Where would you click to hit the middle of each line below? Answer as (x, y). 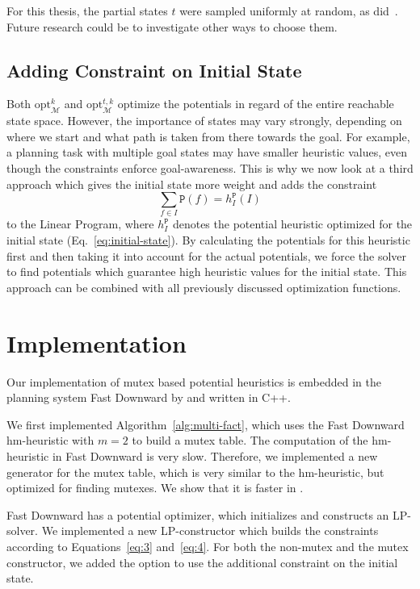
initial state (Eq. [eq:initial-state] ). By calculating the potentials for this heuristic (208, 240)
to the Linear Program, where (80, 224)
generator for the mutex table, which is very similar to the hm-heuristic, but (195, 472)
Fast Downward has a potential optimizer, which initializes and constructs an (198, 514)
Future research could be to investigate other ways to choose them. (172, 26)
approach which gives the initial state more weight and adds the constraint (192, 184)
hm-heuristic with (50, 440)
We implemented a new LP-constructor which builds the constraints (210, 531)
